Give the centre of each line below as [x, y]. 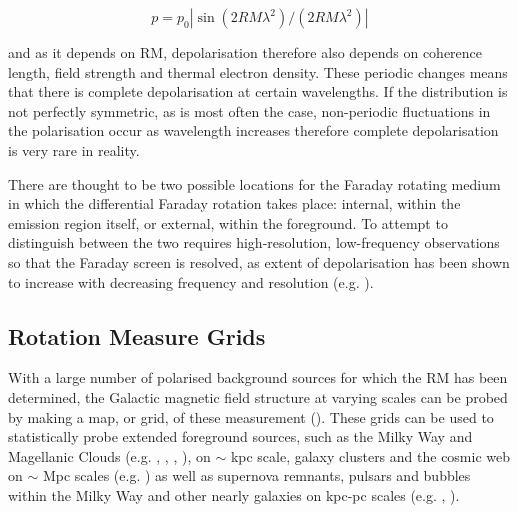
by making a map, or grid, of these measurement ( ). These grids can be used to [251, 416]
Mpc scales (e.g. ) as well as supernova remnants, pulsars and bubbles [256, 475]
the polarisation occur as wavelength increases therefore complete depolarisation [253, 130]
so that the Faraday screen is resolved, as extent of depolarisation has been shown [259, 261]
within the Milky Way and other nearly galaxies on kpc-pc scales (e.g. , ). [234, 494]
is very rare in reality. [74, 149]
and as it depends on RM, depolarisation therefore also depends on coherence [245, 52]
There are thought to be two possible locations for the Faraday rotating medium [254, 183]
